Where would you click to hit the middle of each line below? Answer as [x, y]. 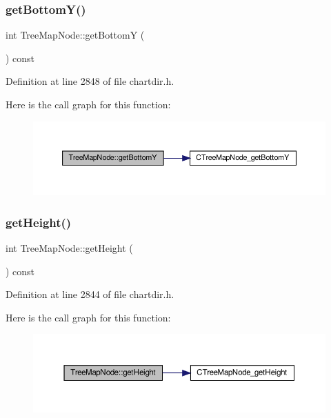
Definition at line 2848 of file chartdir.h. [90, 81]
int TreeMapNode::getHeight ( [69, 248]
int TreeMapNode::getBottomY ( [75, 35]
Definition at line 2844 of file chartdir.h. [90, 294]
